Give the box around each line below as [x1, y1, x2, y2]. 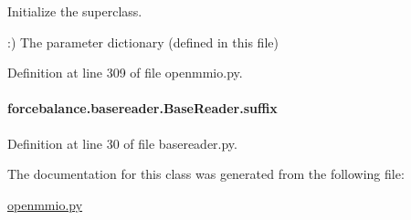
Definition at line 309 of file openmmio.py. [7, 63, 243, 82]
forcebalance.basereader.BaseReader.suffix [7, 99, 278, 118]
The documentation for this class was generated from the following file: [7, 164, 405, 183]
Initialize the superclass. [7, 2, 142, 20]
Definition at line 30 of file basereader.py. [7, 133, 237, 152]
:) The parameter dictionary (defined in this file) [7, 32, 279, 51]
